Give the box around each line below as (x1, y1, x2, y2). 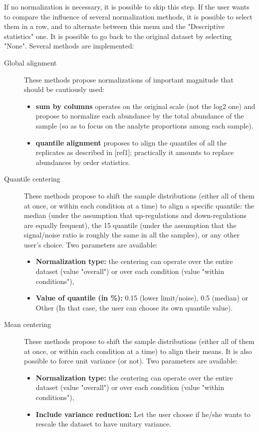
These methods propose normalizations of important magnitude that (24, 74, 234, 84)
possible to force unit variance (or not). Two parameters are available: (24, 355, 238, 366)
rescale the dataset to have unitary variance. (35, 418, 172, 429)
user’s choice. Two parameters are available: (24, 239, 158, 249)
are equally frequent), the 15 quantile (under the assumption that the (24, 219, 237, 230)
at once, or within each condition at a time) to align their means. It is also (24, 345, 252, 356)
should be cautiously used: (24, 84, 105, 94)
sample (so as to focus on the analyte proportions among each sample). (35, 120, 254, 130)
